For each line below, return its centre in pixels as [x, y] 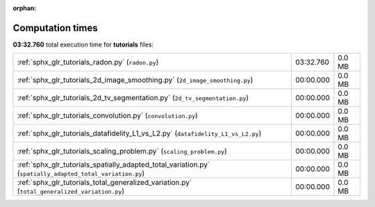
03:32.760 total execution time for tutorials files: [83, 44]
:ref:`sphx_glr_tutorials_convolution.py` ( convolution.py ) [107, 116]
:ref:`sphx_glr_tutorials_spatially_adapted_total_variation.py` [114, 165]
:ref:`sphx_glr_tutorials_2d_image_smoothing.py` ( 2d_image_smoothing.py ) [135, 80]
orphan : [25, 8]
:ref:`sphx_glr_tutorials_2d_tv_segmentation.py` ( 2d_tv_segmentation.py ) [133, 98]
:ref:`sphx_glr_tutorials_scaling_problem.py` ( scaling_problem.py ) [122, 151]
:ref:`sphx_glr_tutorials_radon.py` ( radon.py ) [88, 63]
